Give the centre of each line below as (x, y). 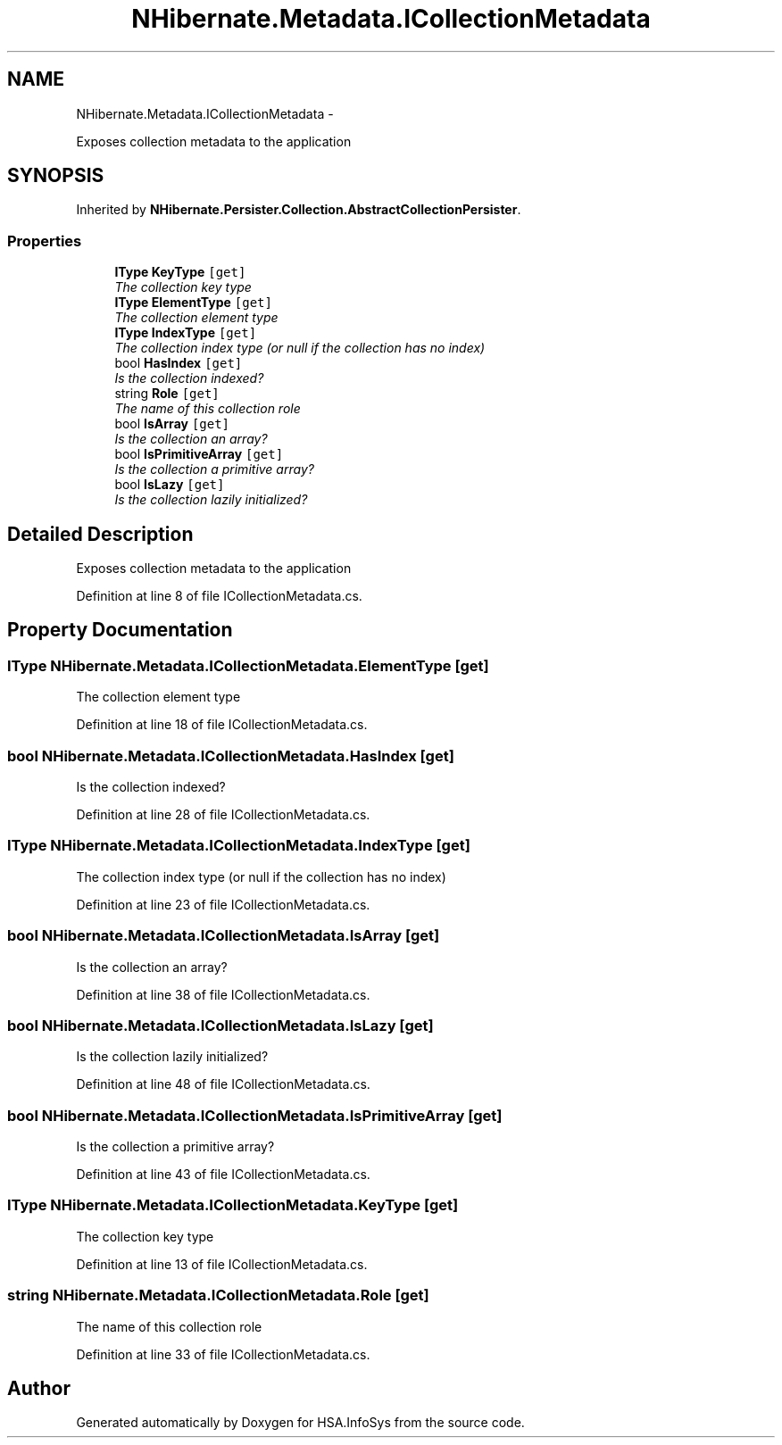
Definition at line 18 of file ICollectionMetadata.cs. (222, 725)
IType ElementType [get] (193, 303)
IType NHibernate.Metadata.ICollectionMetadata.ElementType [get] (248, 665)
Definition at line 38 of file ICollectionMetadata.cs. (223, 994)
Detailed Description (100, 534)
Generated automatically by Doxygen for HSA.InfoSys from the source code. (300, 1423)
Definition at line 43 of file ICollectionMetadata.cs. (223, 1174)
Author (39, 1388)
